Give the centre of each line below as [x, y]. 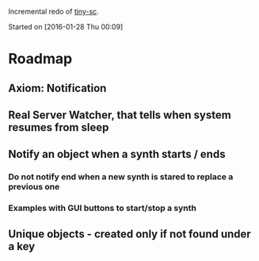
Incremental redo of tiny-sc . [53, 12]
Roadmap [40, 59]
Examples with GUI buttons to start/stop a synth [102, 208]
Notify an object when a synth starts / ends [117, 154]
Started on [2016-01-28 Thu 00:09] [66, 27]
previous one [34, 187]
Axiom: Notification [57, 88]
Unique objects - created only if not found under [129, 234]
